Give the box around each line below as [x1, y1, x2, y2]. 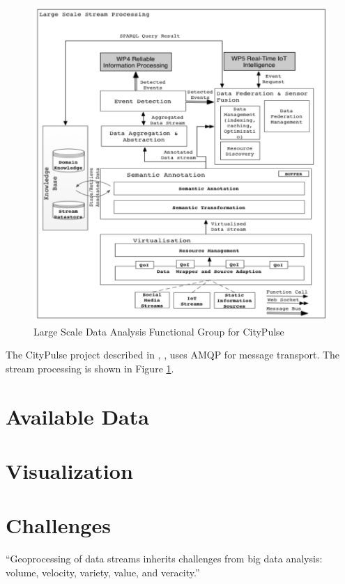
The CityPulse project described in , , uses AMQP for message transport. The [6, 347, 340, 362]
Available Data [6, 402, 149, 430]
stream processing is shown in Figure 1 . [6, 361, 174, 375]
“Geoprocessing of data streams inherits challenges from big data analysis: [6, 551, 323, 566]
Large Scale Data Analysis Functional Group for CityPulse [33, 324, 284, 338]
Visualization [6, 457, 133, 485]
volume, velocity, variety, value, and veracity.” [6, 565, 200, 580]
